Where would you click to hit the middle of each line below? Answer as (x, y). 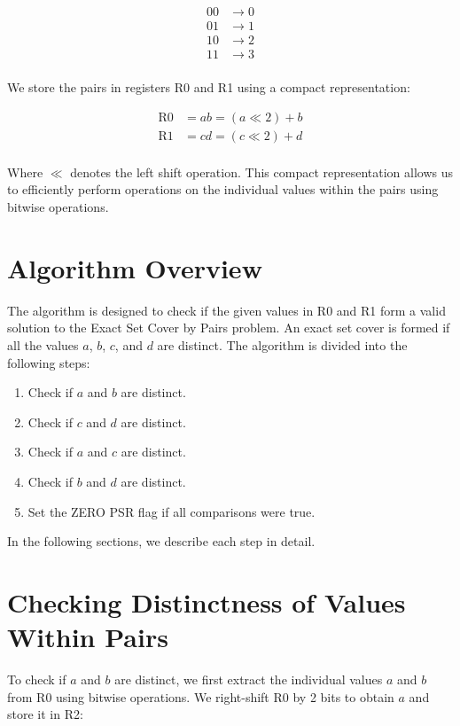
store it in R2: (45, 714)
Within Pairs (88, 637)
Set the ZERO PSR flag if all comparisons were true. (172, 511)
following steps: (49, 362)
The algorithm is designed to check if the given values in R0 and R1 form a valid (226, 310)
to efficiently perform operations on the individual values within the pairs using (223, 189)
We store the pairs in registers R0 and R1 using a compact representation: (209, 87)
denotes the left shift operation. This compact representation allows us (262, 172)
